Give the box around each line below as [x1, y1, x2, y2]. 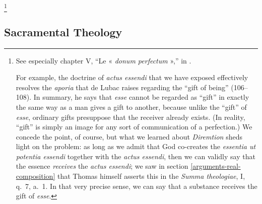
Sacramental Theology [4, 24, 122, 39]
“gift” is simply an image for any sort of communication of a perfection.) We [16, 121, 252, 132]
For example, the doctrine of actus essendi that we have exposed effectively [16, 72, 248, 83]
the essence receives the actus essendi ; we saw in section [16, 161, 188, 171]
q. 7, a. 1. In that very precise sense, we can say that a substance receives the [16, 180, 257, 191]
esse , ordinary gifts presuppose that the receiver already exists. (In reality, [16, 111, 245, 122]
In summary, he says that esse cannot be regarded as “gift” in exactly [33, 92, 249, 102]
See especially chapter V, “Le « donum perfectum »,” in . [16, 55, 191, 65]
